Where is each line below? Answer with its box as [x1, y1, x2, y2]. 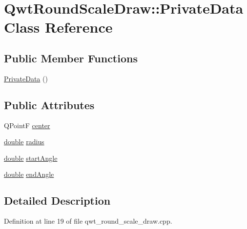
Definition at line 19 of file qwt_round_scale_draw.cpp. [4, 216, 172, 226]
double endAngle [4, 169, 54, 179]
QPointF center [4, 120, 50, 130]
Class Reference [4, 17, 113, 37]
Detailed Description [4, 193, 111, 208]
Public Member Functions [4, 50, 138, 65]
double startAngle [4, 153, 58, 163]
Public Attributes [4, 97, 95, 112]
